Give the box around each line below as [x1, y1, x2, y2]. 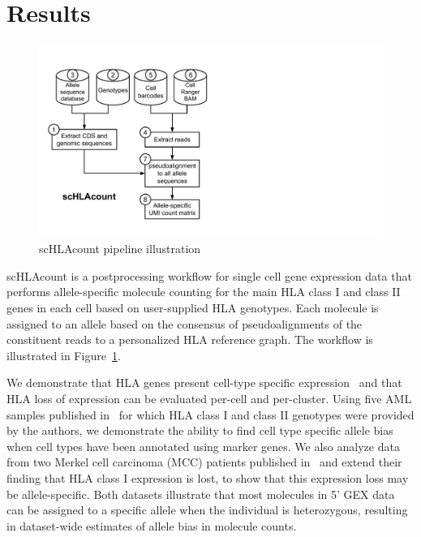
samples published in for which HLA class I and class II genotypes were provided [6, 406, 415, 423]
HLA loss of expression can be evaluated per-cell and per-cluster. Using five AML [6, 389, 412, 406]
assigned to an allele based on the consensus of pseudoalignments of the [6, 315, 363, 332]
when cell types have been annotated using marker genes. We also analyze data [6, 437, 400, 454]
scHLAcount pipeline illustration [39, 240, 201, 257]
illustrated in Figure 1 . [6, 346, 121, 363]
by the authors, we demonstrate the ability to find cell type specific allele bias [6, 422, 393, 439]
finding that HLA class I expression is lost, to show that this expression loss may [6, 469, 409, 486]
